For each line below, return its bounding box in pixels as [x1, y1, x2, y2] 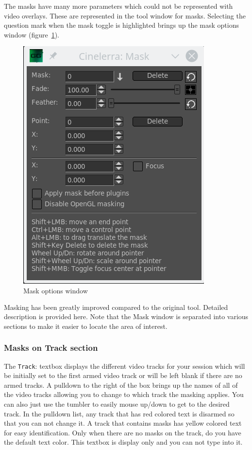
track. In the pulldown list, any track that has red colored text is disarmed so [4, 408, 235, 418]
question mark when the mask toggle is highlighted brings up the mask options [4, 20, 239, 30]
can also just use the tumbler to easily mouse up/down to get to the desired [4, 399, 230, 409]
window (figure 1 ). [4, 29, 60, 39]
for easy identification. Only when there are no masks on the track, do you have [4, 427, 241, 437]
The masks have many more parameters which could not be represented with [4, 1, 233, 11]
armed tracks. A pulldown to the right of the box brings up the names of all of [4, 379, 238, 390]
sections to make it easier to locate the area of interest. [4, 321, 168, 331]
